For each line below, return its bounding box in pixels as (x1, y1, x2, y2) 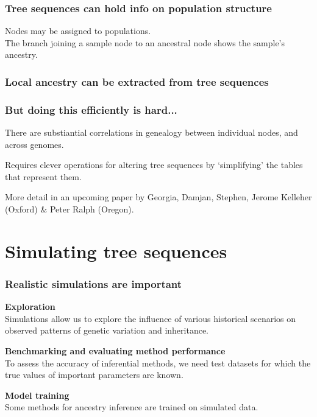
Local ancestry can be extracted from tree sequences (5, 74, 269, 89)
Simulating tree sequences (5, 238, 227, 263)
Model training (5, 388, 69, 401)
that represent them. (5, 170, 82, 183)
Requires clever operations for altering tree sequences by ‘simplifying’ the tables (5, 158, 303, 171)
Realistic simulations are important (5, 276, 182, 291)
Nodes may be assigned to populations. (5, 24, 151, 37)
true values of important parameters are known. (5, 368, 183, 381)
